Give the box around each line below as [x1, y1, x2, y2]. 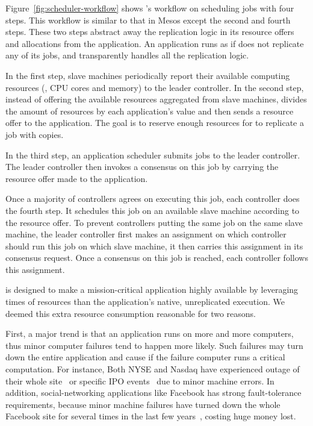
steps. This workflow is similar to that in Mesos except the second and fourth [5, 13, 291, 26]
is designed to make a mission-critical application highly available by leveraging [5, 283, 299, 296]
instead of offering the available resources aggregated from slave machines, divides [5, 93, 307, 105]
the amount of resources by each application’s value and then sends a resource [5, 104, 294, 117]
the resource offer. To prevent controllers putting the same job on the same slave [5, 216, 303, 228]
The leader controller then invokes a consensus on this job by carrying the [5, 160, 279, 173]
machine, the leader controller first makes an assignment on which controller [5, 228, 287, 240]
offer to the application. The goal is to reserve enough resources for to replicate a [5, 116, 304, 129]
